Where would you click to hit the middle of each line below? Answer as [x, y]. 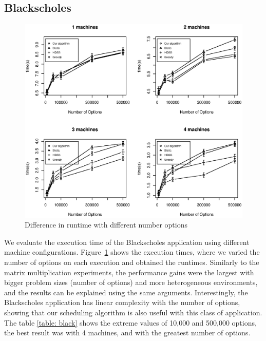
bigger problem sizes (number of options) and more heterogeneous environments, [131, 282]
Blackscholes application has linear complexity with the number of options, [122, 302]
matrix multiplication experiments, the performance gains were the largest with [129, 272]
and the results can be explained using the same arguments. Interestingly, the [126, 292]
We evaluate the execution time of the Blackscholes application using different [127, 242]
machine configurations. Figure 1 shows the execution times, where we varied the [132, 252]
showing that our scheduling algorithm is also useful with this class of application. [133, 312]
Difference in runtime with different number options [106, 225]
